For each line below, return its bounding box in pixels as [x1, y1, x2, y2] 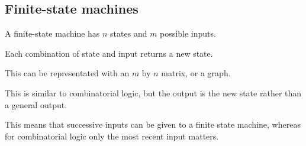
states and [110, 27, 147, 40]
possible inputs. [160, 27, 216, 40]
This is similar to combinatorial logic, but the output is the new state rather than [5, 86, 302, 99]
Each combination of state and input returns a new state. [5, 47, 213, 59]
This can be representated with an [5, 67, 130, 79]
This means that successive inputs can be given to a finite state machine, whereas [5, 118, 301, 131]
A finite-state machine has [5, 27, 100, 40]
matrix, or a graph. [161, 67, 231, 79]
